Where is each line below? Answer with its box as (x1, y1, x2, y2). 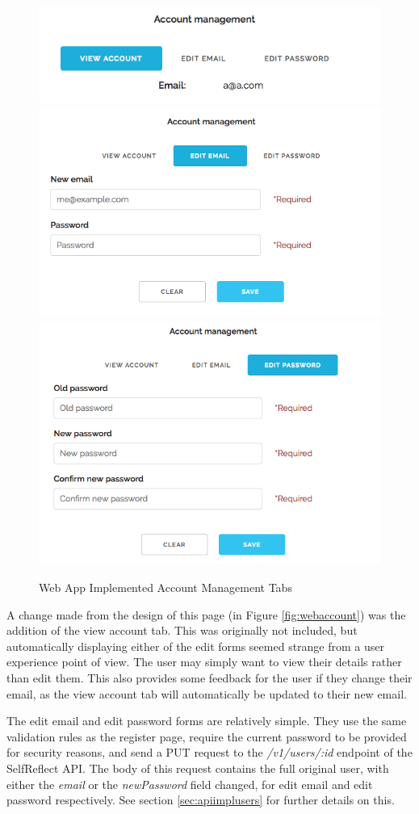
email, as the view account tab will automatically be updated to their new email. (6, 685, 407, 702)
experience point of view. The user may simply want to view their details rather (6, 653, 402, 670)
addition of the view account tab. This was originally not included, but (6, 622, 358, 639)
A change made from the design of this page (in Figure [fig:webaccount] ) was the (6, 606, 406, 623)
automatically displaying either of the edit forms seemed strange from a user (6, 637, 385, 654)
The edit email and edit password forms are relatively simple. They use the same (6, 712, 407, 729)
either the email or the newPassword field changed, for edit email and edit (6, 775, 373, 792)
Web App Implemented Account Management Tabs (39, 579, 292, 596)
